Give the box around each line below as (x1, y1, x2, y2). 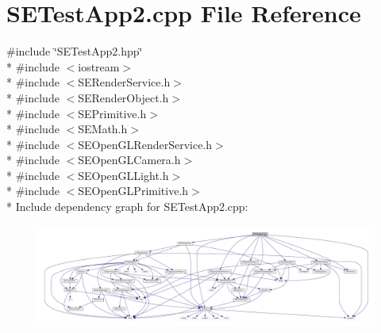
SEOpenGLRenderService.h (78, 136, 213, 152)
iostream (78, 58, 120, 75)
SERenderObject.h (78, 89, 169, 105)
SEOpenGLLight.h (78, 166, 169, 183)
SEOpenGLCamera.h (78, 151, 181, 168)
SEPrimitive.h (78, 105, 147, 121)
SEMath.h (78, 121, 128, 137)
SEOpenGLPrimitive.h (78, 182, 189, 199)
